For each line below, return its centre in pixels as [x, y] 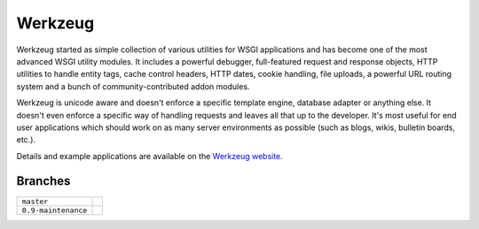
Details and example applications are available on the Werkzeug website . [149, 156]
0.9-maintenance [55, 210]
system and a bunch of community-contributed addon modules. [133, 86]
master [35, 201]
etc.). [26, 140]
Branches [43, 181]
